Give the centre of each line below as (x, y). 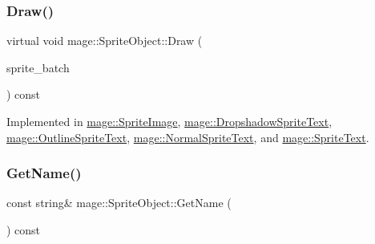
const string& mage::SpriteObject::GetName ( (119, 203)
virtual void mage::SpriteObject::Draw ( (105, 41)
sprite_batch (38, 67)
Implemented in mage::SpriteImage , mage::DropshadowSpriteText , (169, 121)
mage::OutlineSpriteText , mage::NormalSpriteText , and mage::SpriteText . (188, 137)
